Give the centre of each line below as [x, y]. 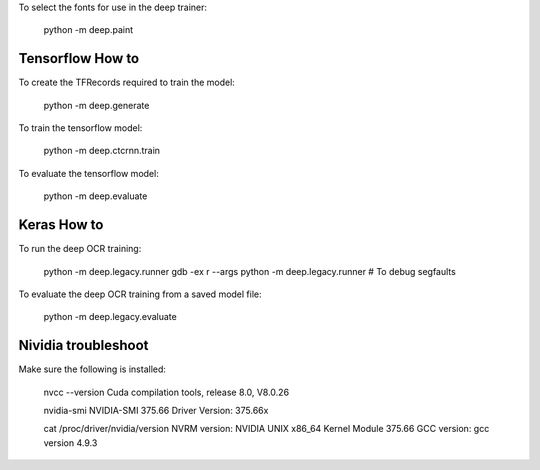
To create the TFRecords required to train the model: [126, 82]
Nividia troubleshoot [83, 345]
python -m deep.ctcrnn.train [101, 151]
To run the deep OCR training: [80, 249]
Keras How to [61, 225]
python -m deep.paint [88, 30]
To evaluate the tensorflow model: [88, 173]
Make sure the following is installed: [92, 369]
